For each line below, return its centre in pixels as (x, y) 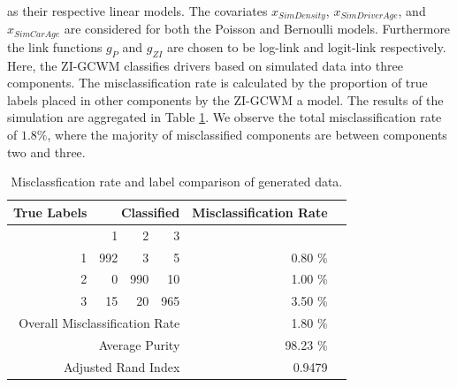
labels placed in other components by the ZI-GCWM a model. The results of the (225, 99)
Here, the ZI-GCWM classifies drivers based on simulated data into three (205, 65)
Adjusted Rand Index (122, 366)
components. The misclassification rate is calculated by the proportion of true (217, 83)
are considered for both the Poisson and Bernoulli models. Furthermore (257, 29)
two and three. (46, 152)
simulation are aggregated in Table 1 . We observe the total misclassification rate (225, 117)
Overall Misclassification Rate (99, 323)
